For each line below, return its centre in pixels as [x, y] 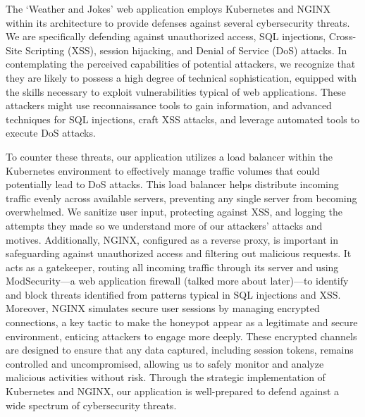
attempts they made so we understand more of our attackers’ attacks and [164, 225]
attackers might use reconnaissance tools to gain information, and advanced [169, 105]
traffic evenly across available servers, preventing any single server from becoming [181, 198]
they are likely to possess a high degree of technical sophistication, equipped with [181, 77]
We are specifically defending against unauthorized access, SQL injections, [166, 36]
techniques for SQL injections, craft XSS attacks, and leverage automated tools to [182, 119]
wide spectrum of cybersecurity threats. [91, 405]
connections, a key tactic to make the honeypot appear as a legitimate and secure [182, 322]
